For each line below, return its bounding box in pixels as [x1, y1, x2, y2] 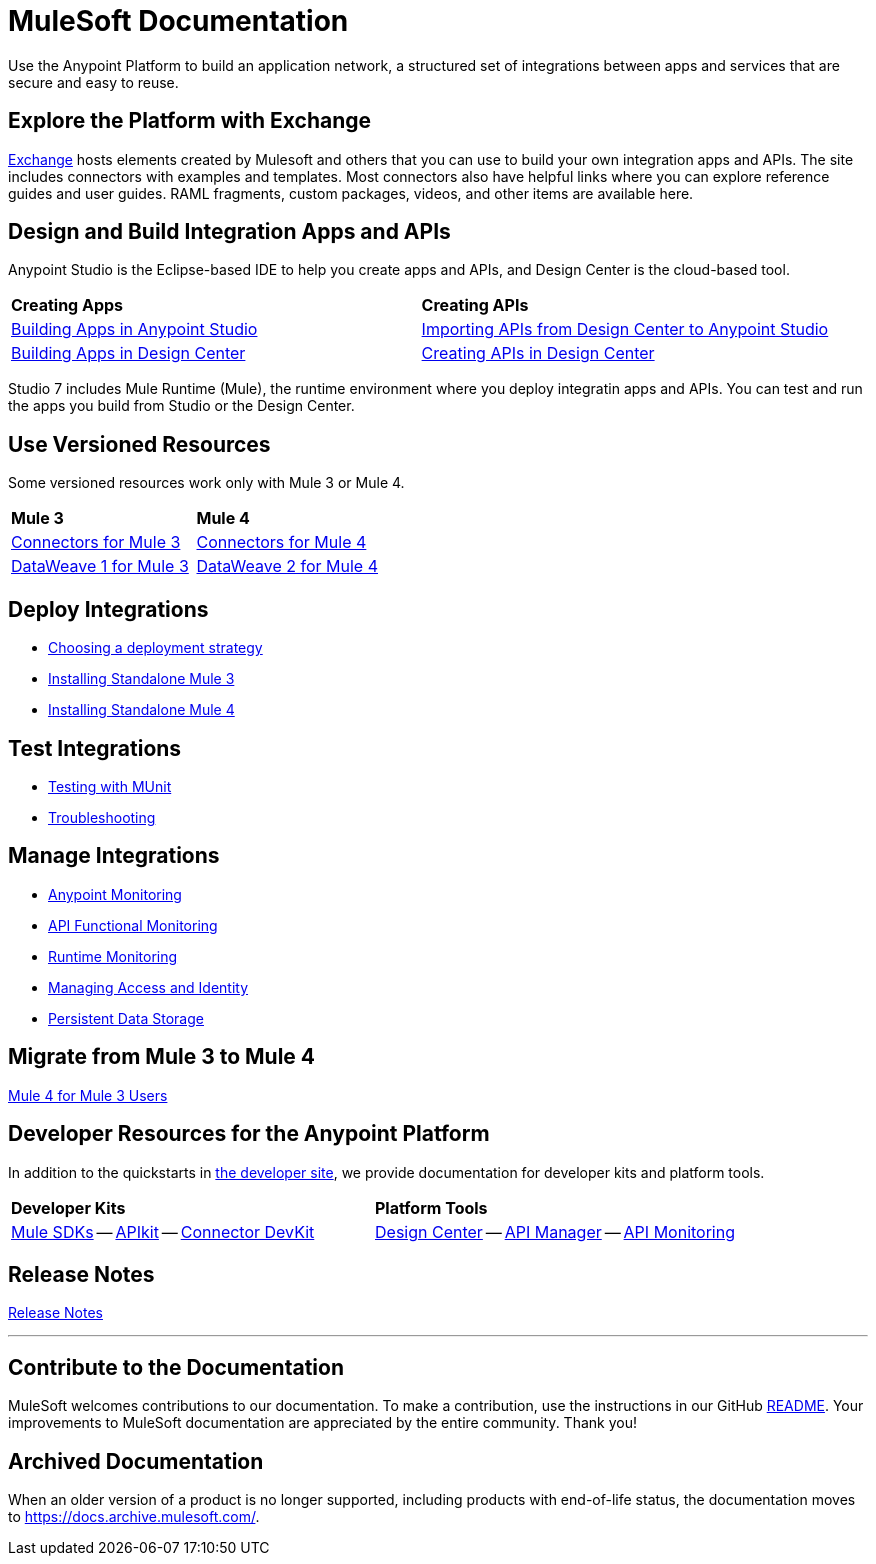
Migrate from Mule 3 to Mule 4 [8, 1044, 316, 1070]
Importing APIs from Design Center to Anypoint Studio [421, 319, 829, 340]
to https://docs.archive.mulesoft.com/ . [8, 1508, 260, 1526]
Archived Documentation [8, 1448, 264, 1474]
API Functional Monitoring [48, 916, 218, 934]
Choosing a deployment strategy [48, 639, 263, 657]
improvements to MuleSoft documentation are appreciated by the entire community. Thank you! [8, 1414, 637, 1432]
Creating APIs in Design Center [421, 343, 655, 364]
